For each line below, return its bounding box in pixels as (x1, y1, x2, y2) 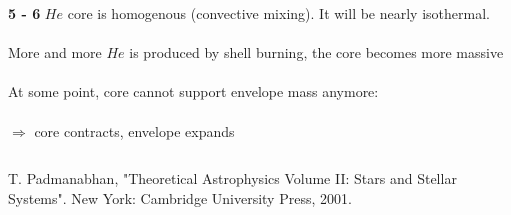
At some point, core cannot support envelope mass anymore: (8, 81, 379, 102)
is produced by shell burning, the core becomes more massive (129, 42, 504, 63)
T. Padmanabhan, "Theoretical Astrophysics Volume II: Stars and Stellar (8, 168, 457, 189)
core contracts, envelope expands (34, 120, 235, 141)
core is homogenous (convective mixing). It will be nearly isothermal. (67, 3, 490, 23)
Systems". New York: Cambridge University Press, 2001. (8, 187, 352, 208)
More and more (8, 42, 102, 63)
